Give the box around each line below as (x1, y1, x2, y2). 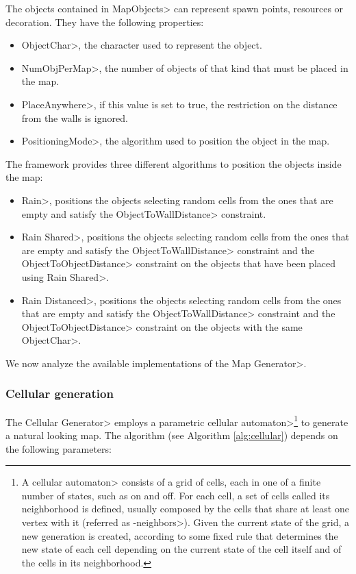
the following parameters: (5, 441, 112, 456)
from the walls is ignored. (21, 110, 128, 125)
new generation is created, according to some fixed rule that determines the (21, 528, 338, 542)
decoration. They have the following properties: (5, 14, 204, 29)
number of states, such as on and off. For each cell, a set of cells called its (21, 488, 330, 502)
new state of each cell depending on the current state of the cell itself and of (21, 542, 342, 556)
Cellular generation (5, 385, 114, 402)
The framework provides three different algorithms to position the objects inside (5, 156, 342, 171)
